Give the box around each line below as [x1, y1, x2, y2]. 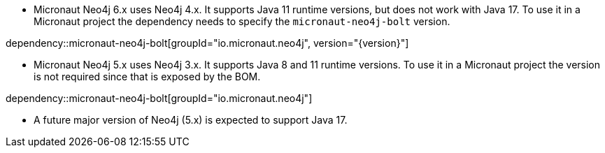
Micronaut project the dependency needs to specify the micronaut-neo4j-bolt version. [34, 15, 450, 27]
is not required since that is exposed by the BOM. [34, 71, 261, 82]
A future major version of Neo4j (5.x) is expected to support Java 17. [34, 114, 348, 126]
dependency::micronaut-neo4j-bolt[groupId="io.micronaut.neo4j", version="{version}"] [6, 37, 409, 49]
